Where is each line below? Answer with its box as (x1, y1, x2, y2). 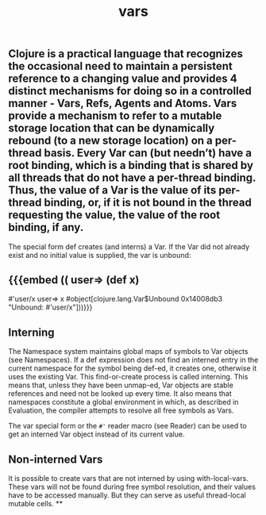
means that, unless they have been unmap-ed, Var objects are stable (8, 380, 234, 390)
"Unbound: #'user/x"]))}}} (8, 302, 93, 312)
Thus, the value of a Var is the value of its (8, 183, 217, 197)
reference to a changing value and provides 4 (8, 72, 237, 86)
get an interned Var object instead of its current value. (8, 429, 185, 439)
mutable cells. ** (8, 499, 64, 509)
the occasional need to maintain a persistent (8, 60, 233, 73)
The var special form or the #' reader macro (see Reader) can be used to (8, 421, 248, 431)
